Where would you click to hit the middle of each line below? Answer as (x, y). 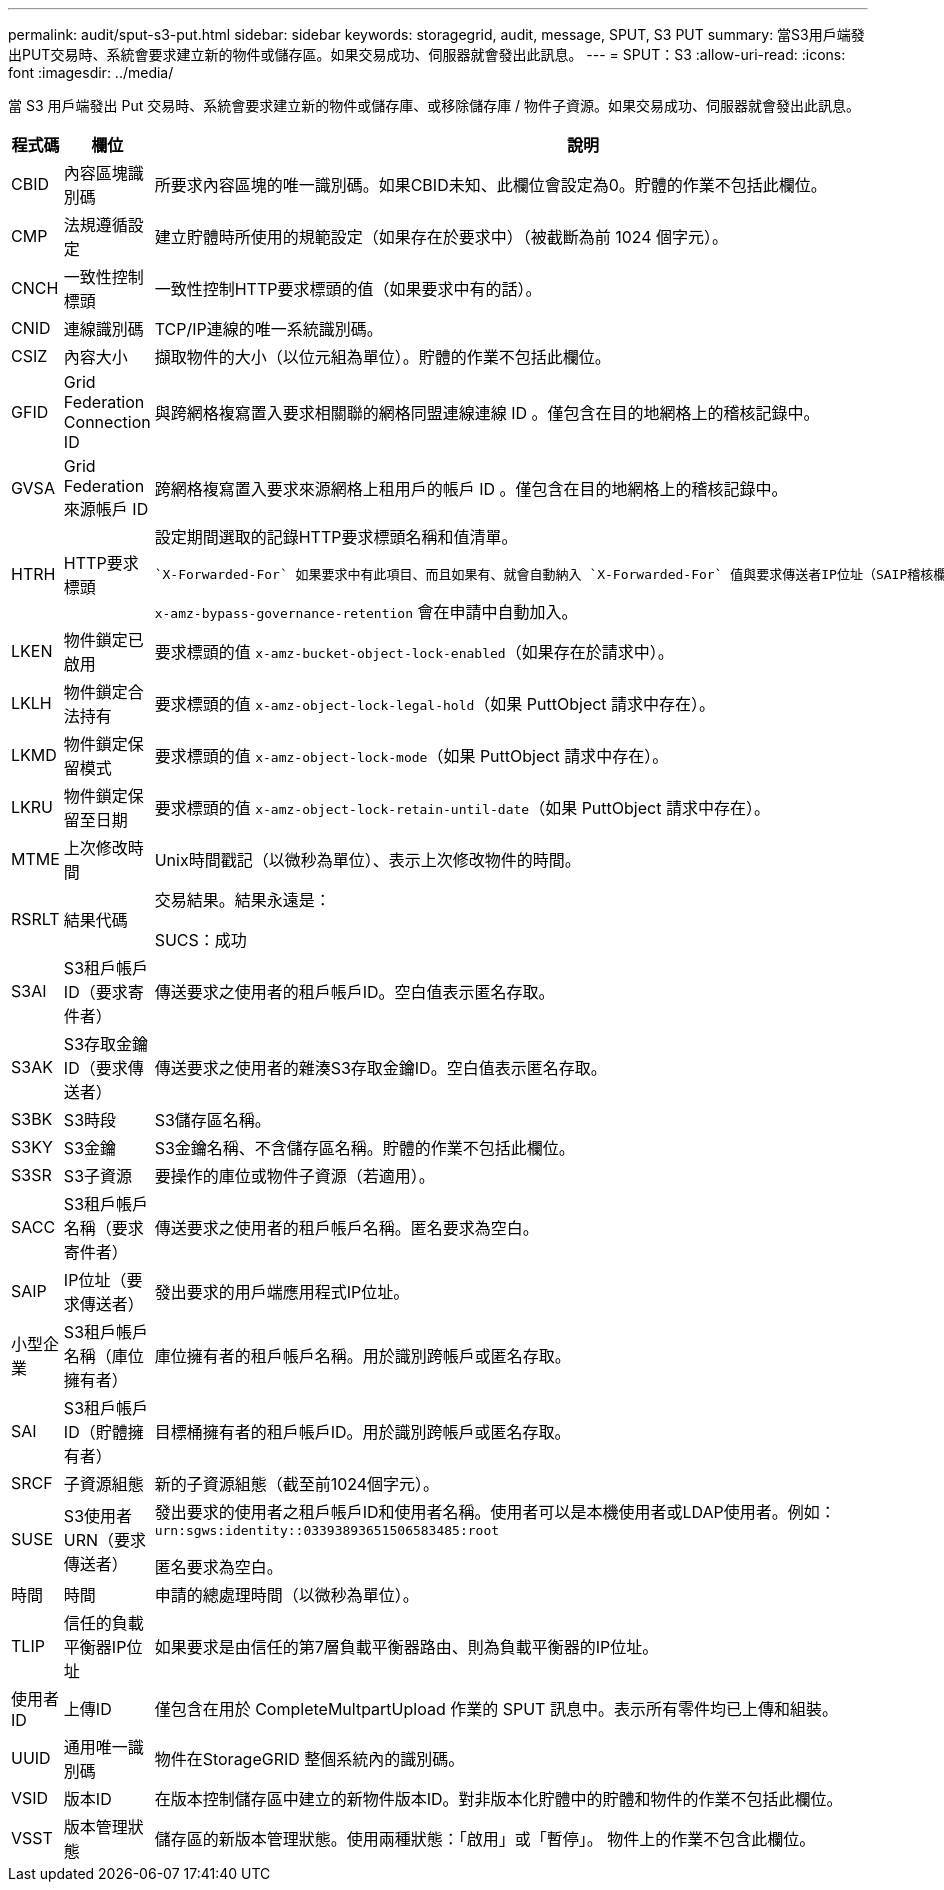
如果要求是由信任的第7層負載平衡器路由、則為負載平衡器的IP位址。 (406, 1647)
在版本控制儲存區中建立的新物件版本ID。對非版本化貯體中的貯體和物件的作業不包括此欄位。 (498, 1799)
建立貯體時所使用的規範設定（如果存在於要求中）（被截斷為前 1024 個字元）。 (441, 237)
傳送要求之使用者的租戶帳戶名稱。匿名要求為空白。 (346, 1228)
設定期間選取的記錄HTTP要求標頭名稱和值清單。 (336, 537)
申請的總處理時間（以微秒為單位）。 (286, 1595)
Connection (107, 422)
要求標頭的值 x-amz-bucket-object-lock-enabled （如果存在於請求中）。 (414, 652)
